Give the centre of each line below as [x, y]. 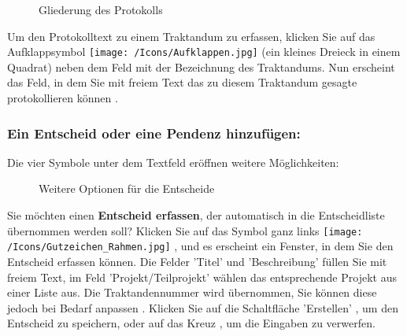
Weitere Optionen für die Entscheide [127, 188]
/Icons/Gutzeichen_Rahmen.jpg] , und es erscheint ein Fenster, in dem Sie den [200, 246]
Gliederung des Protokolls [101, 9]
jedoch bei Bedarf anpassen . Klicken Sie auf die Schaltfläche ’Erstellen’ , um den [203, 307]
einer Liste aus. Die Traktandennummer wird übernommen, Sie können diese [192, 292]
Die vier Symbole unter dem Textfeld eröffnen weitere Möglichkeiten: [173, 162]
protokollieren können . [63, 98]
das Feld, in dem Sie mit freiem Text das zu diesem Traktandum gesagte [182, 82]
